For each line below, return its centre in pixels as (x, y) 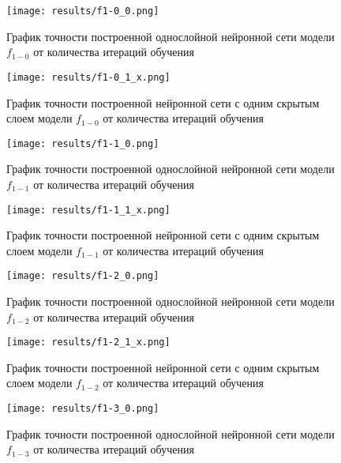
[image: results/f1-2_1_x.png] (88, 343)
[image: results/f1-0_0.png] (83, 11)
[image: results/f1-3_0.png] (83, 409)
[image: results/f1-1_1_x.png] (88, 210)
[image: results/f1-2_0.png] (83, 276)
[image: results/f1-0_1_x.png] (88, 77)
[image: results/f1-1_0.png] (83, 143)
